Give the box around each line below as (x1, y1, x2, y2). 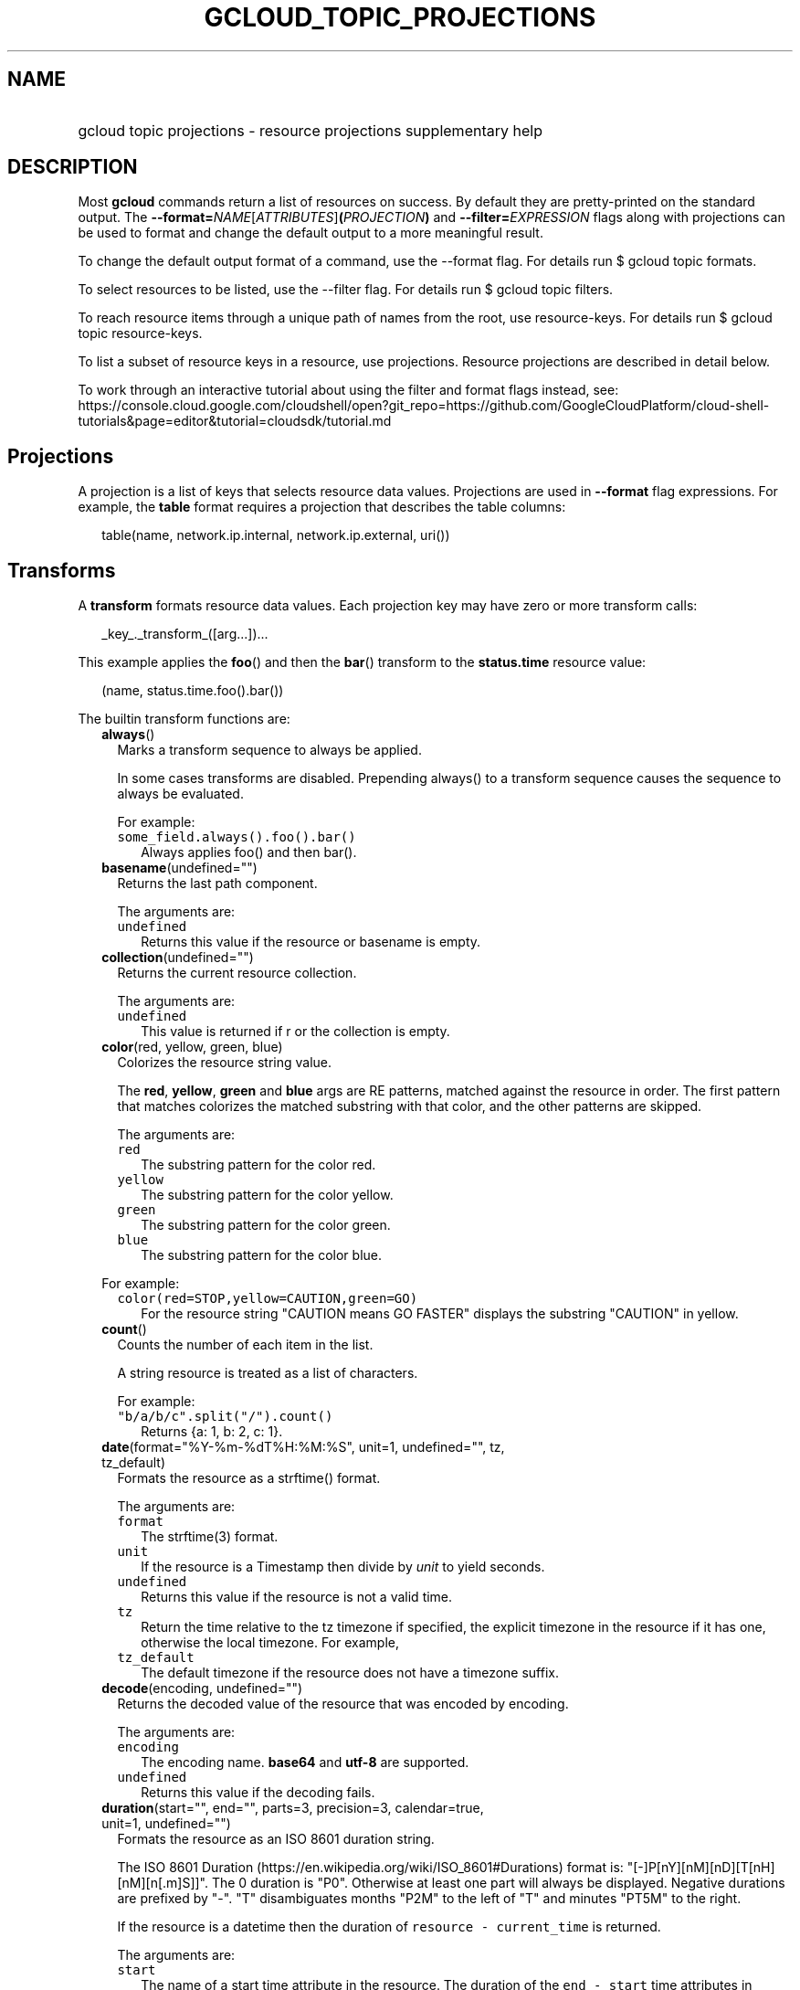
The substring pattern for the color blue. (141, 1247, 383, 1264)
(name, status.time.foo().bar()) (101, 683, 284, 699)
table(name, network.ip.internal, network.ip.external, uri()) (101, 527, 450, 544)
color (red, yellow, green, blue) (101, 1039, 283, 1055)
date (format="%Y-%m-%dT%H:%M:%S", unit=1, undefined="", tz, (101, 1439, 505, 1455)
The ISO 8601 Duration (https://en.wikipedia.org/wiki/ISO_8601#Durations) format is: (117, 1859, 624, 1876)
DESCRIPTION (7, 155, 138, 179)
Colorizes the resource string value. (117, 1054, 332, 1071)
